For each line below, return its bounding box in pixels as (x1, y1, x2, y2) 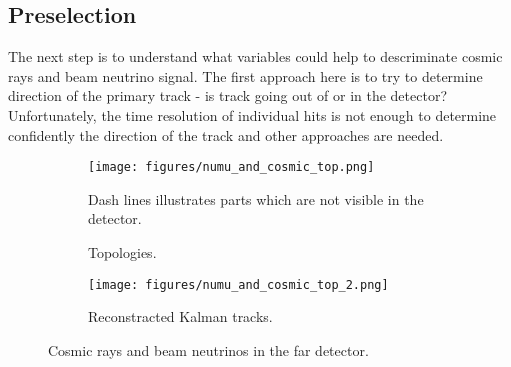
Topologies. (88, 242, 157, 263)
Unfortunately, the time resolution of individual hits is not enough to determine (8, 104, 497, 125)
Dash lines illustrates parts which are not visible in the (88, 188, 424, 209)
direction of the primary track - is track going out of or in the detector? (8, 85, 448, 106)
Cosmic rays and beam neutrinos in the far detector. (48, 339, 369, 360)
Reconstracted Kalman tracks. (88, 306, 273, 327)
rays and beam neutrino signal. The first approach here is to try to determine (8, 65, 483, 86)
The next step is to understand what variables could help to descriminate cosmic (8, 46, 503, 67)
